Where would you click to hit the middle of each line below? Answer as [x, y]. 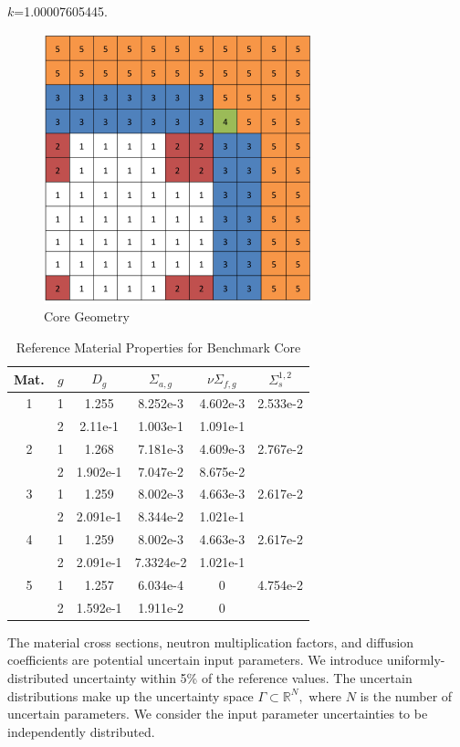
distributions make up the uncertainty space [131, 695]
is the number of [406, 695]
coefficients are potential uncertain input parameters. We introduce [195, 660]
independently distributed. [81, 731]
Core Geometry [87, 316]
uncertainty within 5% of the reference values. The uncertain [242, 677]
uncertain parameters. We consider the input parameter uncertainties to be [218, 714]
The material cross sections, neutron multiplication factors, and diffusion [211, 642]
